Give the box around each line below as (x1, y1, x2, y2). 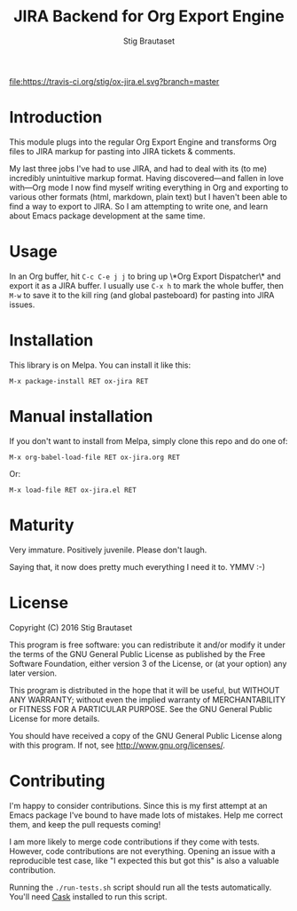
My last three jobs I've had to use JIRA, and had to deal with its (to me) (9, 162, 268, 174)
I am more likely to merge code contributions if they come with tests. (9, 836, 260, 847)
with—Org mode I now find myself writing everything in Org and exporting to (9, 182, 289, 193)
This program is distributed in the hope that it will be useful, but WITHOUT (9, 685, 280, 695)
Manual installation (9, 406, 153, 426)
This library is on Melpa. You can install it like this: (9, 360, 191, 370)
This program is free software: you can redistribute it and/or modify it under (9, 639, 285, 650)
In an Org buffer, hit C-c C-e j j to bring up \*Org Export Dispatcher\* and (9, 271, 281, 281)
